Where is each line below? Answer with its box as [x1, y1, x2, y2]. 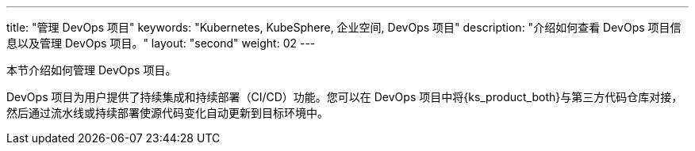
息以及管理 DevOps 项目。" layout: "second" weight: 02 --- [6, 36, 316, 50]
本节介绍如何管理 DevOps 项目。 [6, 63, 177, 77]
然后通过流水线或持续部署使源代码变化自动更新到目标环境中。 [6, 106, 328, 119]
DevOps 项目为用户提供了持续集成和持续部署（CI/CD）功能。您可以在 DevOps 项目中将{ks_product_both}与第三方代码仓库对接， [6, 90, 683, 104]
